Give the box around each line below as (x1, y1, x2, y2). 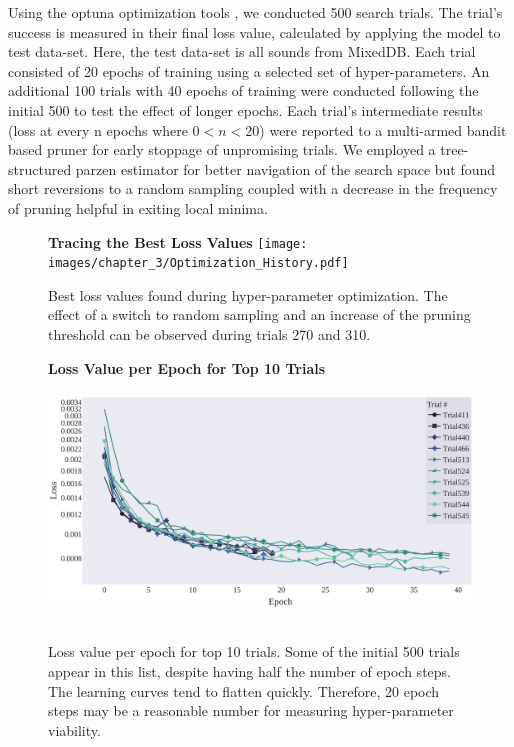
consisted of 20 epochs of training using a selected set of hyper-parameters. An (8, 60, 490, 81)
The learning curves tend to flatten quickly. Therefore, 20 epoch (48, 680, 440, 701)
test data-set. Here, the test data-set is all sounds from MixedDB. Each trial (8, 41, 476, 62)
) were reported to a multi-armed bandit (259, 119, 507, 140)
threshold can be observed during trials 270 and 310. (48, 324, 371, 345)
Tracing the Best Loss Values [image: (48, 231, 308, 252)
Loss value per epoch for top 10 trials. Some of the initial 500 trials (48, 641, 460, 662)
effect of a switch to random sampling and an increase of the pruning (48, 304, 471, 325)
